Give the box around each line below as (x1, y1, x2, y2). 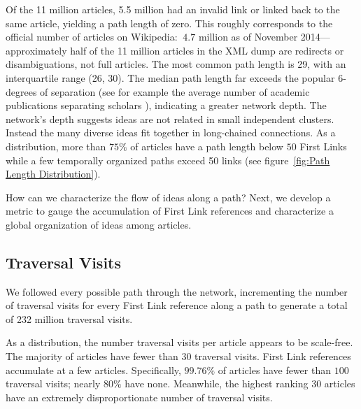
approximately (6, 43, 67, 57)
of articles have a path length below (130, 138, 283, 153)
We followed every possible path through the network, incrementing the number (6, 284, 348, 299)
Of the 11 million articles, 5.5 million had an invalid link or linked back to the (6, 2, 340, 16)
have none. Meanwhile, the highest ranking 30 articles (125, 376, 355, 391)
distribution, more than (6, 138, 106, 153)
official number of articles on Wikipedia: (6, 29, 178, 44)
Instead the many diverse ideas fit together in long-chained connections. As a (6, 125, 336, 140)
